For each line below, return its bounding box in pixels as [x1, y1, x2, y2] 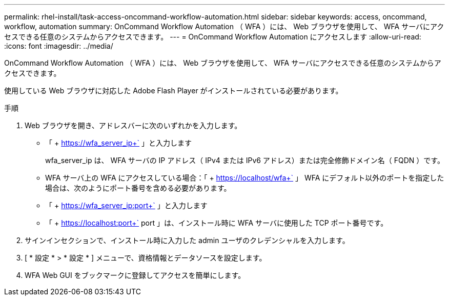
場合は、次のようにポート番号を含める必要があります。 [45, 184, 231, 192]
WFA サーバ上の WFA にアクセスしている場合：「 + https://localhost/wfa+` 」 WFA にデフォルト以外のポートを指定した [45, 173, 444, 182]
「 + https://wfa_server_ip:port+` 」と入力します [45, 201, 208, 210]
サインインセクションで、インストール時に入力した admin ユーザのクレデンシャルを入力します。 [25, 236, 350, 245]
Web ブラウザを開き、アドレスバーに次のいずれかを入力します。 [25, 121, 242, 130]
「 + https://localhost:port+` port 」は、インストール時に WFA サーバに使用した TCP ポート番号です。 [45, 218, 388, 227]
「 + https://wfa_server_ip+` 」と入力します [45, 138, 192, 147]
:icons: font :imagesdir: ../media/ [4, 42, 113, 50]
